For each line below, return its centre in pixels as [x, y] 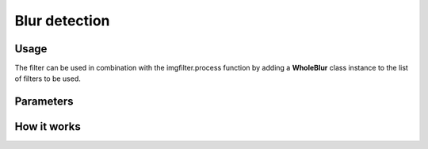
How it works [48, 127]
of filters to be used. [48, 78]
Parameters [44, 102]
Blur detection [62, 21]
